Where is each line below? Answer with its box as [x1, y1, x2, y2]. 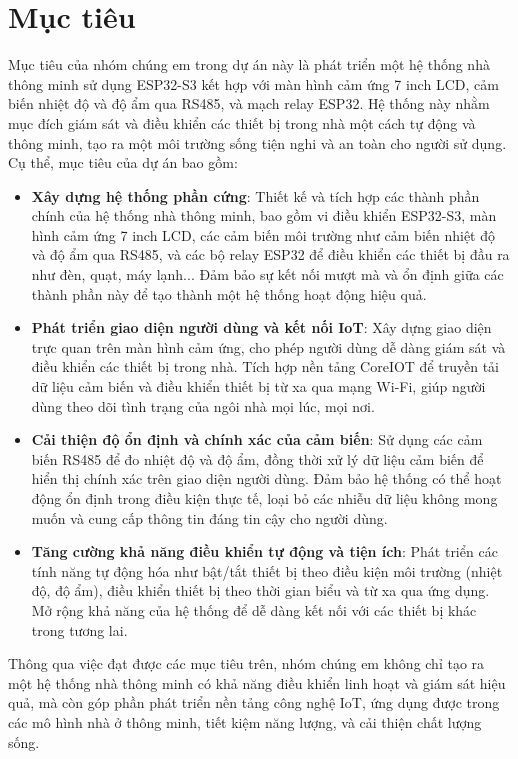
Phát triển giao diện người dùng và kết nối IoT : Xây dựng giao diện [31, 317, 492, 338]
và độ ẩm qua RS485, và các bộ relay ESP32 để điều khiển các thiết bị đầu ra [31, 244, 510, 265]
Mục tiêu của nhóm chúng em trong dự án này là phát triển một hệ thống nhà [8, 54, 490, 75]
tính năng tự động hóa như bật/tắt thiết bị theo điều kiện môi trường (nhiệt [31, 560, 503, 581]
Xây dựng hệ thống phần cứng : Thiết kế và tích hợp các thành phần [31, 185, 480, 206]
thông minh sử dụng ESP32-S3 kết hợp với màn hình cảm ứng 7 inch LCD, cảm [8, 73, 499, 94]
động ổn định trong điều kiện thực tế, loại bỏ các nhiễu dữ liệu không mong [31, 488, 498, 508]
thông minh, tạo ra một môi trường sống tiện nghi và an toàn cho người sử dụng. [8, 132, 507, 153]
